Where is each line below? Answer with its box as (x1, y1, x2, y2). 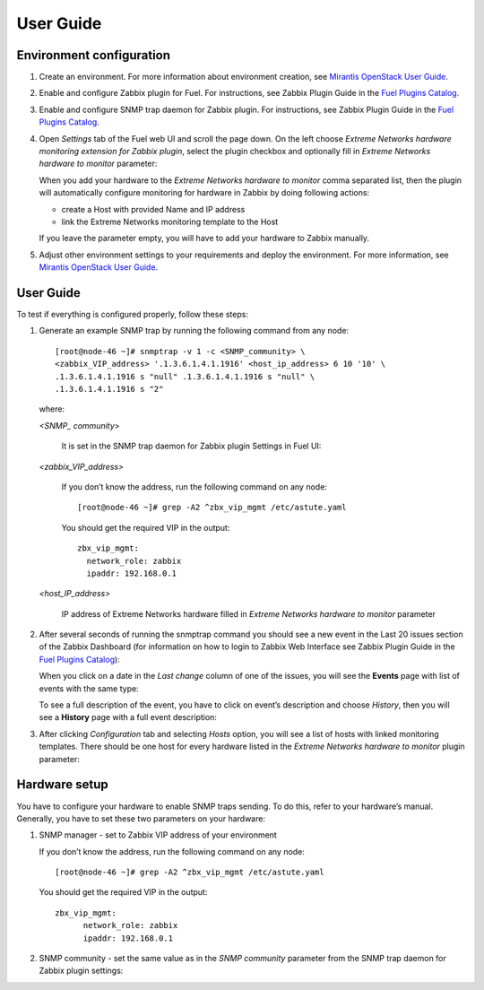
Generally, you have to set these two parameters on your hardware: (16, 812, 266, 824)
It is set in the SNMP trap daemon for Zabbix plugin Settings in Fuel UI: (61, 440, 322, 452)
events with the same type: (39, 682, 139, 694)
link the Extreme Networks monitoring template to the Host (61, 216, 279, 227)
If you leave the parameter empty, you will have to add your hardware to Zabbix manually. (39, 233, 370, 244)
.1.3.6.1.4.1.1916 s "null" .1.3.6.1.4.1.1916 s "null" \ (55, 371, 315, 381)
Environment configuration (16, 48, 170, 63)
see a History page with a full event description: (39, 712, 217, 723)
